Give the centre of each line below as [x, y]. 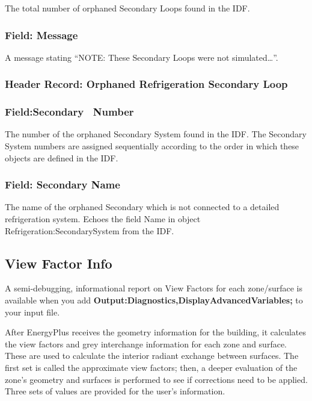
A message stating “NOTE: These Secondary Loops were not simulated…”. [142, 57]
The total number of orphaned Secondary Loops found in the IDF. [127, 8]
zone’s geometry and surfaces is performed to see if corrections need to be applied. [156, 379]
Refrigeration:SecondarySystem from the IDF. [90, 230]
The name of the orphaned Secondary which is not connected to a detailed [142, 207]
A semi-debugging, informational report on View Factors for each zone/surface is [154, 288]
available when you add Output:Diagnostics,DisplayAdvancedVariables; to [154, 300]
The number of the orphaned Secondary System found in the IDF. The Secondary [156, 134]
